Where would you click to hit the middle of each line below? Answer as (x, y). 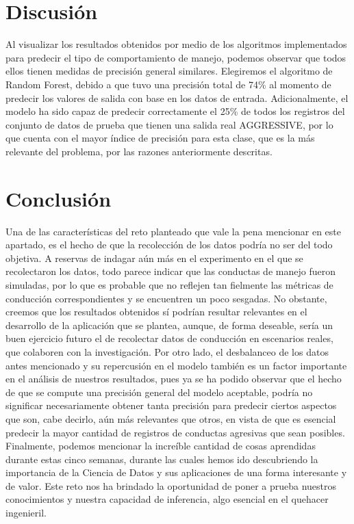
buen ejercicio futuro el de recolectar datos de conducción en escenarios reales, (169, 338)
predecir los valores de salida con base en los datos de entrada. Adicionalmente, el (177, 97)
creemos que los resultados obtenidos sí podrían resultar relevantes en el (156, 312)
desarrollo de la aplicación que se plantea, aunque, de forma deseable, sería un (169, 325)
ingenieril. (26, 513)
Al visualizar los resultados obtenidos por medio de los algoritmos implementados (176, 44)
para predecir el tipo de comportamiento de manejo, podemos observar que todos (176, 57)
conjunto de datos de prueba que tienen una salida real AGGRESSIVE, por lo (169, 124)
